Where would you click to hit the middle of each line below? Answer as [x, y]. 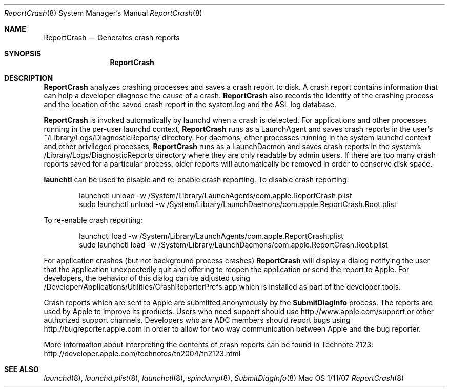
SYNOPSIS [23, 54]
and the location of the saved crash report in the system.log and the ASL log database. [190, 104]
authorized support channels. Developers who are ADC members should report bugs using [197, 320]
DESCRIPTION [29, 78]
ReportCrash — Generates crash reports [112, 38]
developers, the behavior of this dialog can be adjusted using [147, 278]
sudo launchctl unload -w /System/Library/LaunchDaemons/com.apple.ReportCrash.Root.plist [238, 204]
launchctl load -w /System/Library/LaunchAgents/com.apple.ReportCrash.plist [211, 236]
